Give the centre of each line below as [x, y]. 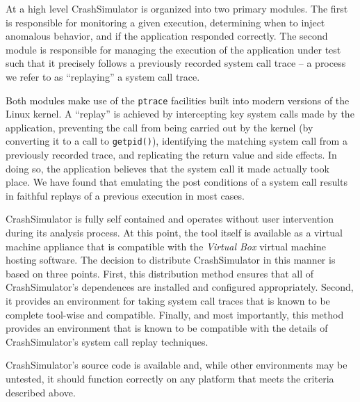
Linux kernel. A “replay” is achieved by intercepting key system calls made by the [180, 114]
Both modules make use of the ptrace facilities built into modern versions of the [178, 100]
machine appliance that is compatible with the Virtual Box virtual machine [166, 246]
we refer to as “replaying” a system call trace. [103, 76]
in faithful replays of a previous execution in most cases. [125, 195]
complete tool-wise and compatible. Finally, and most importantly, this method [175, 314]
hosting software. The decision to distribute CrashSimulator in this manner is [171, 260]
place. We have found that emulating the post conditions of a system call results [177, 182]
